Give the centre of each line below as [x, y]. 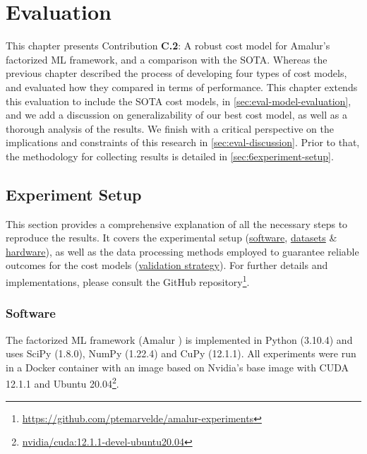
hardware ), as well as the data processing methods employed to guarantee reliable [182, 251]
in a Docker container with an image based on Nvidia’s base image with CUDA [177, 367]
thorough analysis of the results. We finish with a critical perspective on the [170, 128]
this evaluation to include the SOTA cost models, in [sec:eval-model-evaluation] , [179, 101]
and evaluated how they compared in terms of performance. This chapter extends [182, 86]
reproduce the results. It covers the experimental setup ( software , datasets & [172, 238]
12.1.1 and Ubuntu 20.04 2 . [62, 382]
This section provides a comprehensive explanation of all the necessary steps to [177, 223]
